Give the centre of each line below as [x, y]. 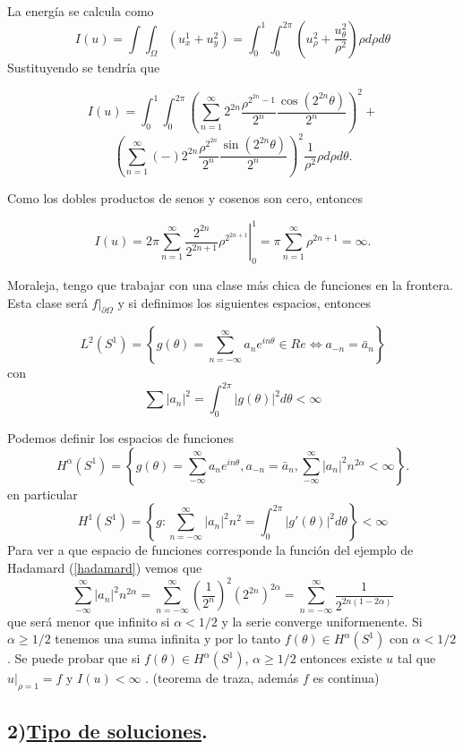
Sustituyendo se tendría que [84, 67]
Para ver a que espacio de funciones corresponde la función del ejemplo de [210, 550]
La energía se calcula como [81, 11]
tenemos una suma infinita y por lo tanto [168, 639]
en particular [43, 494]
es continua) [346, 678]
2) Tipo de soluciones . [107, 731]
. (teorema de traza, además [222, 678]
